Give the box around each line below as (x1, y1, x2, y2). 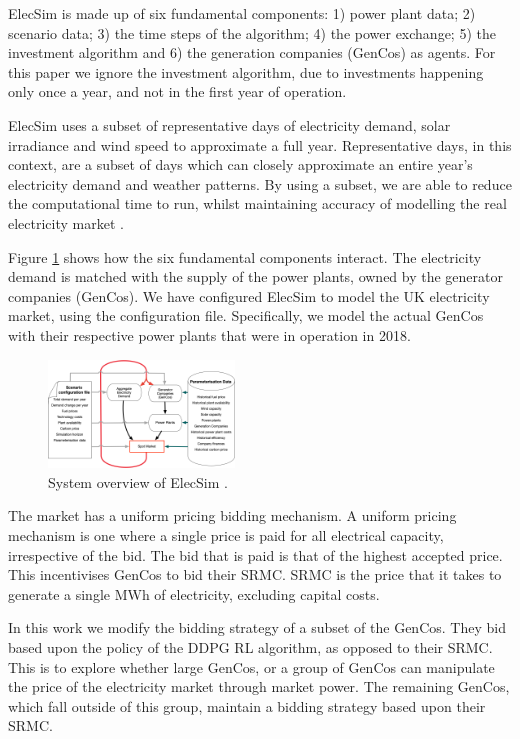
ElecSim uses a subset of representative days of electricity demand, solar (8, 114, 451, 135)
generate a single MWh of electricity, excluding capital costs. (8, 583, 380, 604)
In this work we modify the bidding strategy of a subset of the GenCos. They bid (8, 617, 506, 638)
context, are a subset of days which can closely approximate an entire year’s (8, 154, 473, 175)
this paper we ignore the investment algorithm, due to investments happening (8, 61, 484, 82)
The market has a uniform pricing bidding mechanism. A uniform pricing (8, 505, 457, 526)
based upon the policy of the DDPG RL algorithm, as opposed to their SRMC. (8, 636, 493, 657)
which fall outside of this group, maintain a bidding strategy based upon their (8, 695, 486, 716)
